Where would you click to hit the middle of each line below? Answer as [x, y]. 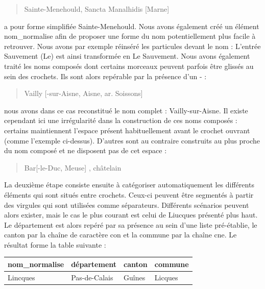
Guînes [135, 277]
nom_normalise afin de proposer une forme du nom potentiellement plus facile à [130, 36]
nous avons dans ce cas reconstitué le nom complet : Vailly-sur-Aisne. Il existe [126, 110]
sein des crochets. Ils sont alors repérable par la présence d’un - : [105, 76]
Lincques [21, 277]
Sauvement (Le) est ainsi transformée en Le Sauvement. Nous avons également [127, 56]
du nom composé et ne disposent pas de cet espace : [86, 150]
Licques [166, 277]
